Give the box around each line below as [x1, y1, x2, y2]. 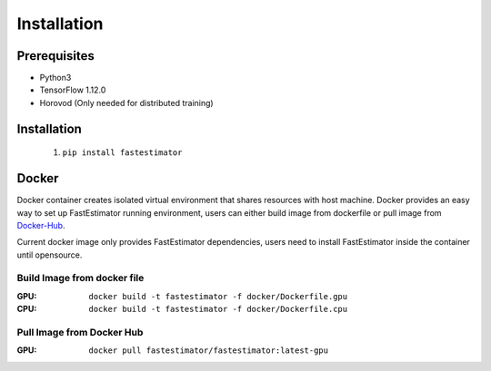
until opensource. [16, 249, 83, 260]
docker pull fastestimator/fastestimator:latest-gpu [88, 346, 329, 356]
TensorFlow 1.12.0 [39, 84, 106, 95]
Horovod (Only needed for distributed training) [39, 97, 214, 108]
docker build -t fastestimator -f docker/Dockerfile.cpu [88, 304, 348, 315]
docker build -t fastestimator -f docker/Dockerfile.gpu [88, 291, 348, 301]
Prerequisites [16, 48, 95, 63]
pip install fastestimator [62, 148, 183, 158]
